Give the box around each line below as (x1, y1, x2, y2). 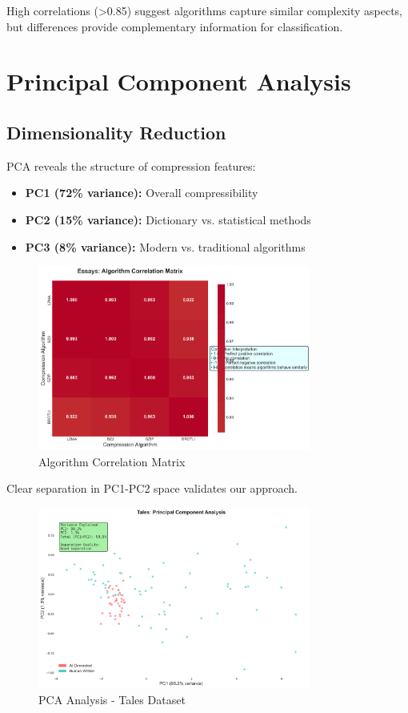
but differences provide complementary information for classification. (6, 18, 343, 34)
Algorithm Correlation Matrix (38, 453, 186, 469)
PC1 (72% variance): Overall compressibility (25, 184, 258, 201)
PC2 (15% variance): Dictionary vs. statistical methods (25, 211, 311, 228)
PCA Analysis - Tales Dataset (38, 691, 186, 707)
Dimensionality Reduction (6, 119, 226, 144)
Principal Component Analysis (6, 65, 351, 98)
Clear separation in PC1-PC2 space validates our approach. (6, 480, 298, 497)
